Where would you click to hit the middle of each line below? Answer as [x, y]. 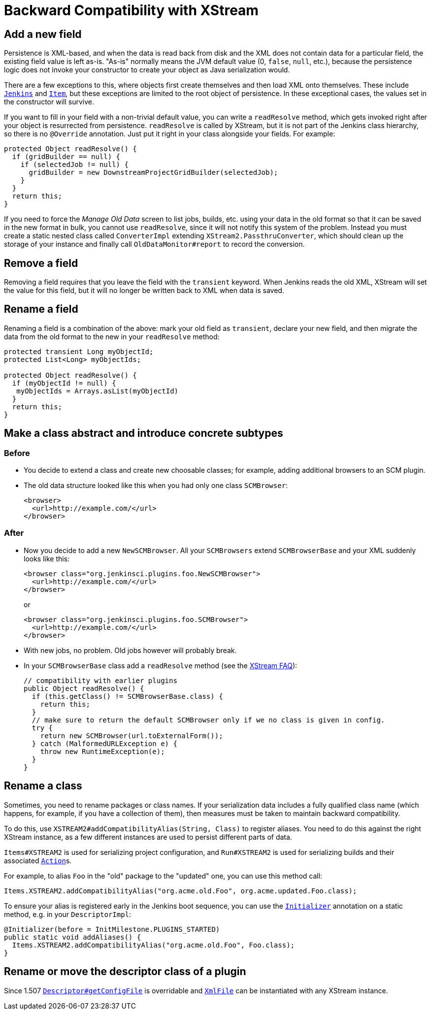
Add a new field [43, 34]
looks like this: [47, 558]
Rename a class [43, 786]
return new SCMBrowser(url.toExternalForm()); [132, 736]
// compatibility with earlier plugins [100, 680]
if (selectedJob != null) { [74, 165]
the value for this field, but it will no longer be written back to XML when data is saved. [144, 291]
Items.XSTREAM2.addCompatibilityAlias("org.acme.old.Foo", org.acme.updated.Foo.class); [181, 891]
